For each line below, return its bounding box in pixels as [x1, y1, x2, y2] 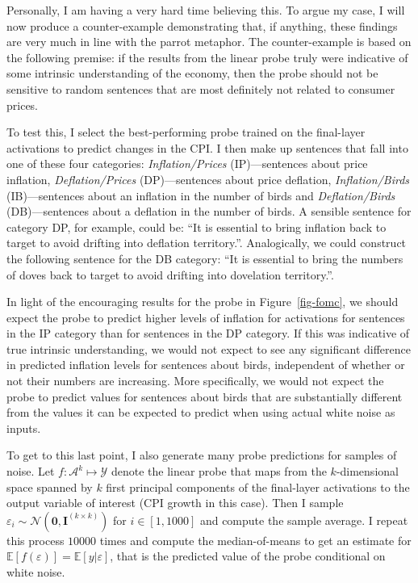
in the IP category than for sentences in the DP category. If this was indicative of [6, 325, 410, 342]
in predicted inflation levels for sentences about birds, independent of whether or [6, 356, 405, 373]
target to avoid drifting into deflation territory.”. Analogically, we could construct [6, 234, 407, 251]
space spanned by [6, 478, 93, 495]
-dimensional [336, 463, 399, 480]
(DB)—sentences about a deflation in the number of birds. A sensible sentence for [6, 203, 412, 220]
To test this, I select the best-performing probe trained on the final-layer [6, 124, 366, 141]
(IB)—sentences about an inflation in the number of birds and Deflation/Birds [6, 187, 395, 203]
